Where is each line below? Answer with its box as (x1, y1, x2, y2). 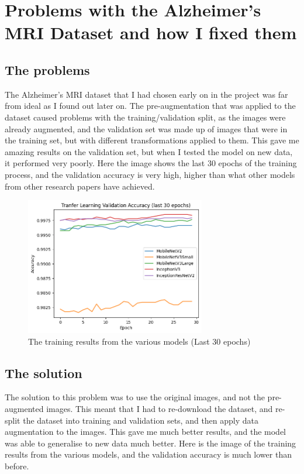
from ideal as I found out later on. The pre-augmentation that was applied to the (5, 99, 296, 112)
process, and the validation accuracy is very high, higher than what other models (5, 168, 295, 180)
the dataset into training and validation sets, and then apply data (23, 414, 259, 426)
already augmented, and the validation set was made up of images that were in (5, 122, 288, 135)
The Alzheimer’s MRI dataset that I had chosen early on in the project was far (5, 88, 288, 100)
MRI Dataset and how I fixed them (5, 20, 297, 44)
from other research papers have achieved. (5, 180, 155, 192)
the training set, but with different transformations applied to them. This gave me (5, 134, 299, 146)
